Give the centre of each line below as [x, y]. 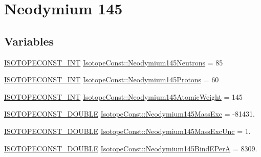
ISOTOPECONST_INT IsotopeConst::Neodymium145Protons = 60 [112, 80]
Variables [29, 41]
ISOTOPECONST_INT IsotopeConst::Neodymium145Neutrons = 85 [114, 62]
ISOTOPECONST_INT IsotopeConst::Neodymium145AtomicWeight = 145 [124, 96]
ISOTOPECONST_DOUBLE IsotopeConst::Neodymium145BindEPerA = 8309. [131, 148]
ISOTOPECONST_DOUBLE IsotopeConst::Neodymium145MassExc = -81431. [129, 114]
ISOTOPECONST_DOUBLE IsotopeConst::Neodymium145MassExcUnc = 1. [127, 131]
